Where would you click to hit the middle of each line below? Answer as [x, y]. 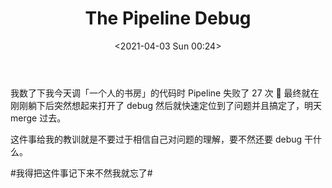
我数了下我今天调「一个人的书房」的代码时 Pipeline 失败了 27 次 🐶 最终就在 [165, 93]
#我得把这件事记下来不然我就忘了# [81, 173]
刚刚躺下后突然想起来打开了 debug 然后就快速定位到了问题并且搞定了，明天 [166, 105]
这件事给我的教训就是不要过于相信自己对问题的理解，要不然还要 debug [156, 139]
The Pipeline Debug [168, 18]
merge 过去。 [38, 118]
